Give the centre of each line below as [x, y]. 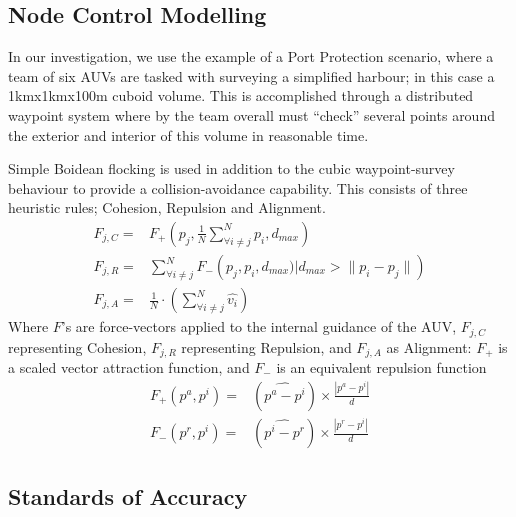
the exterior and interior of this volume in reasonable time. [188, 134]
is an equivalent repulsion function [381, 366]
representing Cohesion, [77, 346]
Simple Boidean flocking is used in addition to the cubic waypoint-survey [231, 168]
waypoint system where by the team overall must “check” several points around [251, 114]
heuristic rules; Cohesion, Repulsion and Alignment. [167, 207]
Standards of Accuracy [128, 495]
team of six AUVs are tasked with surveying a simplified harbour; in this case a [251, 75]
